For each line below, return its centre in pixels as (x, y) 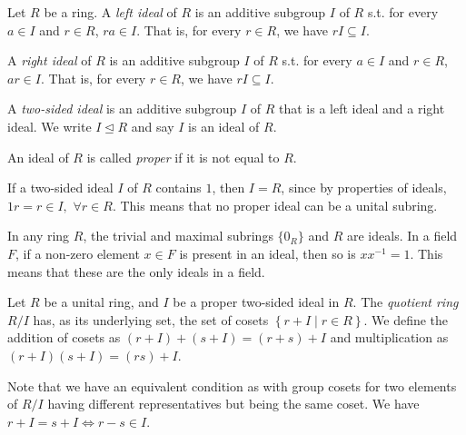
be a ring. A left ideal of (110, 12)
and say (153, 126)
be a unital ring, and (101, 302)
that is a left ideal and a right (362, 109)
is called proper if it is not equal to (183, 157)
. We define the (406, 319)
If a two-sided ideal (60, 188)
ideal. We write (50, 126)
